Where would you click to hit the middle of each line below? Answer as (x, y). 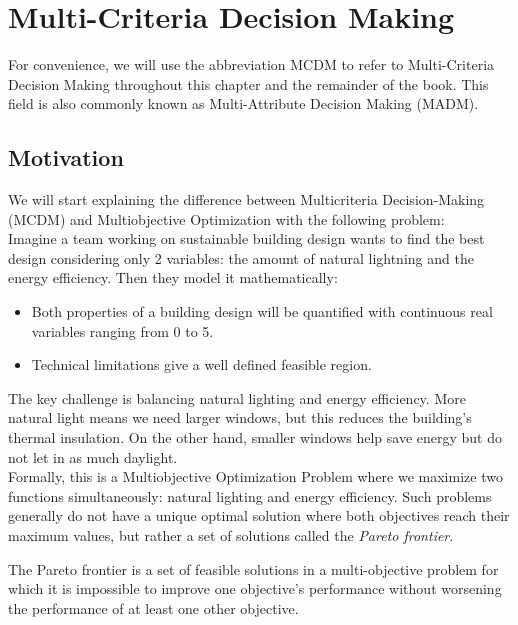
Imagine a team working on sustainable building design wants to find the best (246, 238)
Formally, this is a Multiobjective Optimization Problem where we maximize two (255, 476)
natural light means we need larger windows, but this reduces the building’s (240, 417)
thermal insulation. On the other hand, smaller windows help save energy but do (255, 437)
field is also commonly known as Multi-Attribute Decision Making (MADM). (243, 103)
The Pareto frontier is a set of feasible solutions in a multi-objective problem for (253, 568)
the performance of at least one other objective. (153, 607)
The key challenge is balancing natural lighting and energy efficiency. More (237, 397)
